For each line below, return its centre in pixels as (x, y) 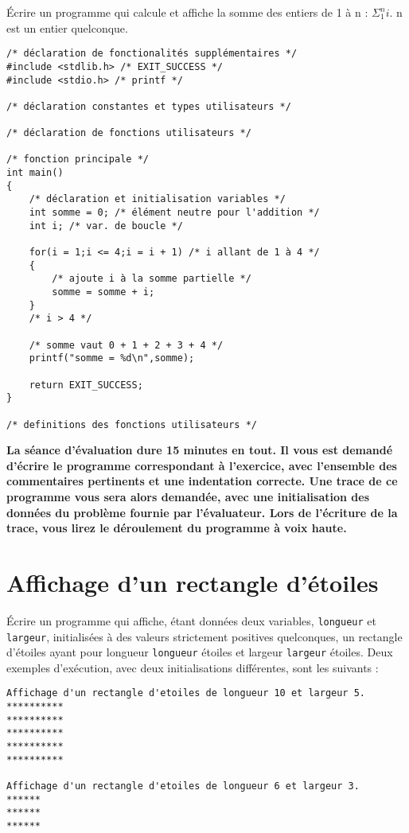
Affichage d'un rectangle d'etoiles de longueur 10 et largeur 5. (186, 693)
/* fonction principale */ (78, 160)
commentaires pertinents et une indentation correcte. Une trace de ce (202, 481)
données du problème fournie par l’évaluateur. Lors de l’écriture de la (202, 512)
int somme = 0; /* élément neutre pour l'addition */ (174, 213)
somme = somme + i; (103, 292)
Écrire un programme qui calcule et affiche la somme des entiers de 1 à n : (187, 12)
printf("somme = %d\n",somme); (112, 358)
